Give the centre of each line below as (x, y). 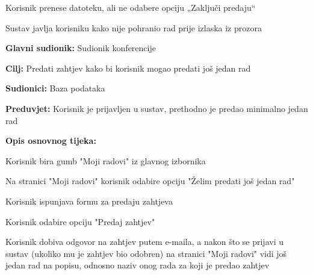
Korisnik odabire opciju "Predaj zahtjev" (80, 221)
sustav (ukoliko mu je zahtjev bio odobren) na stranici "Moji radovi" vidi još (146, 253)
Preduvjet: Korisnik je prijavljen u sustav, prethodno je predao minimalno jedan (157, 108)
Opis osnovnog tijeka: (51, 141)
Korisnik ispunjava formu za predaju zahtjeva (89, 201)
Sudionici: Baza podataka (55, 88)
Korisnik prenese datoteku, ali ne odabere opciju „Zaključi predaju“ (131, 7)
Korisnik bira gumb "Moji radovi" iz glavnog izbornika (106, 160)
